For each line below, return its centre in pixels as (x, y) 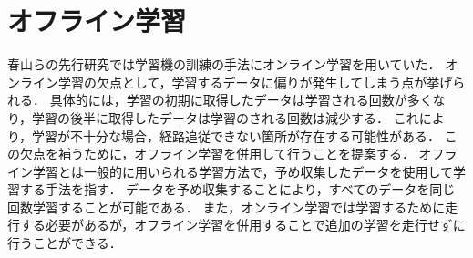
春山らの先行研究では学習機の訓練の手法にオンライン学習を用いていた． (224, 64)
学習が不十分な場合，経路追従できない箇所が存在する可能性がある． (236, 135)
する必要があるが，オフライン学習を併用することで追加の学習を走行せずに (242, 225)
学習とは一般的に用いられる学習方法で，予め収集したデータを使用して (243, 171)
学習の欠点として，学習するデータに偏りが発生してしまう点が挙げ (255, 82)
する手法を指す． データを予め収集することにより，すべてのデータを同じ (237, 189)
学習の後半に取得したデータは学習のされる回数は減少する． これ (226, 117)
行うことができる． (65, 243)
